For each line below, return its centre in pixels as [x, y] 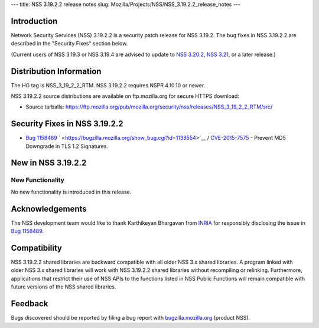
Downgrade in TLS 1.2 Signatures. [67, 146]
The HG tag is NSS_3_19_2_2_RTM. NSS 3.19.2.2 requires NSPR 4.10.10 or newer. [108, 85]
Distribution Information [56, 71]
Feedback [30, 304]
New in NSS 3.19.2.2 [49, 163]
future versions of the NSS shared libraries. [64, 287]
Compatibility [36, 248]
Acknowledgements [49, 209]
